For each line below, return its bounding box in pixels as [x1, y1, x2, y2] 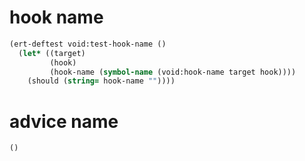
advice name [9, 110, 119, 133]
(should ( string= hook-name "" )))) [27, 76, 176, 86]
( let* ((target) [18, 48, 86, 58]
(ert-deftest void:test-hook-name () [9, 39, 167, 49]
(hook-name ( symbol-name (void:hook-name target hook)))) [49, 67, 297, 77]
